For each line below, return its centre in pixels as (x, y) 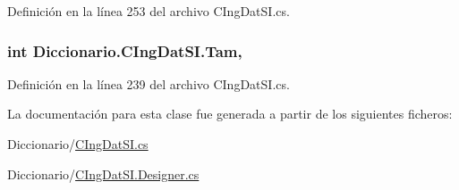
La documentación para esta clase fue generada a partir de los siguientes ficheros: (230, 114)
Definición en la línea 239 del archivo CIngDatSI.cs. (149, 83)
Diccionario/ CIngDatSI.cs (78, 144)
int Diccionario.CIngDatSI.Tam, (125, 50)
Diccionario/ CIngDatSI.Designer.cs (103, 173)
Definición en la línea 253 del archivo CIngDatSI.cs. (149, 11)
